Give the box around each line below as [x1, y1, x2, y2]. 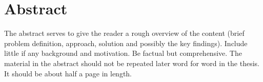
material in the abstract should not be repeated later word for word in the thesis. [4, 57, 259, 68]
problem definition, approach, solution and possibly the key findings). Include [4, 37, 248, 48]
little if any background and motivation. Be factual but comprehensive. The [4, 48, 242, 58]
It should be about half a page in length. [4, 68, 132, 78]
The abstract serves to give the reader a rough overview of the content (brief [4, 28, 245, 38]
